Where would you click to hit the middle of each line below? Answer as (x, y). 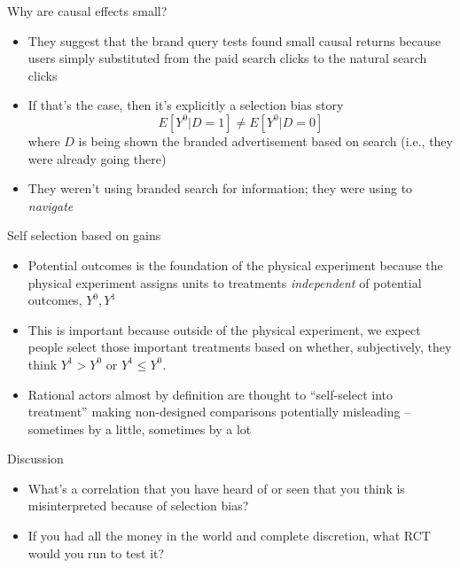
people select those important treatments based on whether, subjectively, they (240, 347)
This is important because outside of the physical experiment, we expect (224, 329)
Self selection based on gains (84, 235)
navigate (51, 205)
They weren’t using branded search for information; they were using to (220, 188)
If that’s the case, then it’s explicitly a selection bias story (186, 105)
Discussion (35, 459)
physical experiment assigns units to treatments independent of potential (225, 282)
